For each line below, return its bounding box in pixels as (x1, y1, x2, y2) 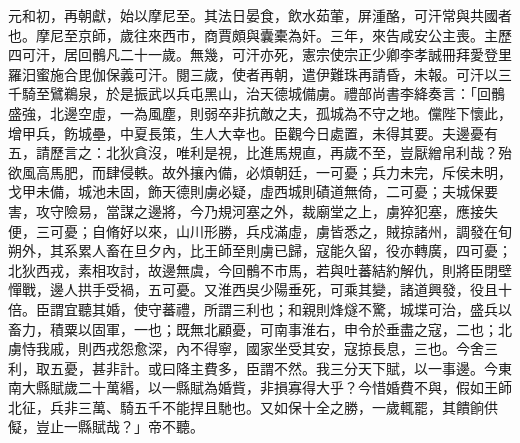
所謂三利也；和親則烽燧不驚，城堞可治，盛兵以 (203, 298, 512, 319)
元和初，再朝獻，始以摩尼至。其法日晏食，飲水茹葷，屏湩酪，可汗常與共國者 (8, 5, 512, 25)
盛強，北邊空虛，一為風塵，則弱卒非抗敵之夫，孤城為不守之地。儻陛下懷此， (8, 102, 512, 123)
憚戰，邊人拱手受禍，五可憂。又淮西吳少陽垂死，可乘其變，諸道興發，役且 (8, 279, 498, 300)
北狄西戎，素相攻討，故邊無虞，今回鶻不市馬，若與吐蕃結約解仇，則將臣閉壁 (8, 259, 512, 280)
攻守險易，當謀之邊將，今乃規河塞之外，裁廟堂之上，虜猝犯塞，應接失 (35, 200, 498, 221)
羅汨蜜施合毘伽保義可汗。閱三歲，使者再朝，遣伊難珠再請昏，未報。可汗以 (8, 63, 498, 84)
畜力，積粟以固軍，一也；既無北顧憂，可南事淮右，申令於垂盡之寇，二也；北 (8, 318, 512, 339)
